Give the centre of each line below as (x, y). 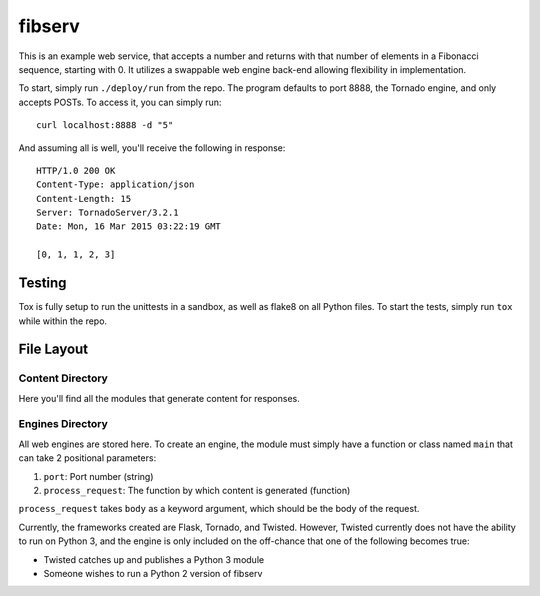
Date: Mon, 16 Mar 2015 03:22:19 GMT (129, 226)
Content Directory (63, 378)
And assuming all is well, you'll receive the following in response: (152, 147)
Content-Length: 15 (84, 198)
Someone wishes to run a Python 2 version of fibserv (153, 573)
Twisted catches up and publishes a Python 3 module (154, 559)
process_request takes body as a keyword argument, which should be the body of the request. (219, 509)
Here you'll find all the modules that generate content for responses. (159, 398)
